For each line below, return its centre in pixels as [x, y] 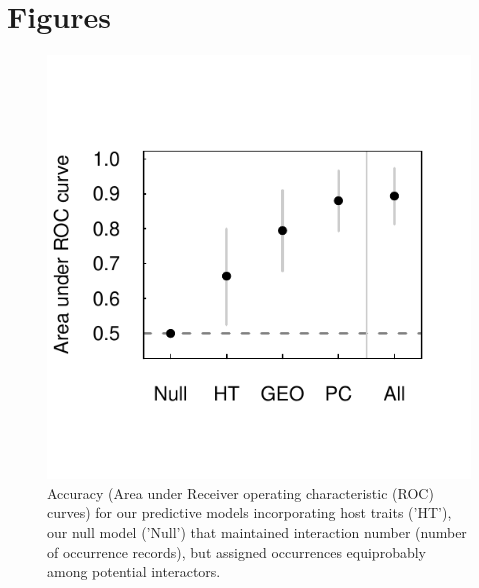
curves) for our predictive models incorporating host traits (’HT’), [249, 512]
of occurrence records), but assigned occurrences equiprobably [236, 551]
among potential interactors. [134, 571]
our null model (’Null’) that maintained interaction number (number [257, 531]
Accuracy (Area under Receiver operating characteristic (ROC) [240, 492]
